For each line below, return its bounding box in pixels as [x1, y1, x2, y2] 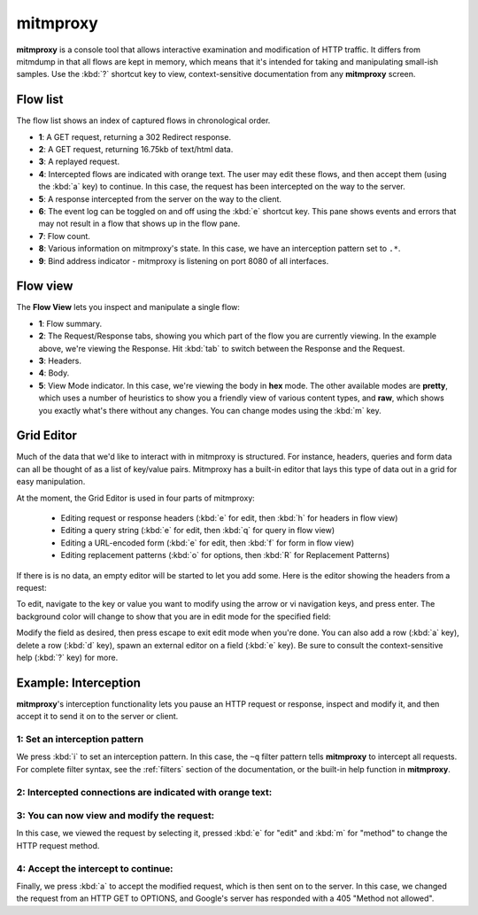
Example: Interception [16, 675, 142, 690]
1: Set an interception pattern [16, 733, 144, 745]
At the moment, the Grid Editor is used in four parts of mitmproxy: [16, 492, 256, 503]
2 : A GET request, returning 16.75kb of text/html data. [38, 144, 234, 155]
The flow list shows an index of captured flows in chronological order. [16, 115, 271, 126]
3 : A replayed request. [38, 156, 119, 167]
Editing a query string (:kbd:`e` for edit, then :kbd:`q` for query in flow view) [60, 525, 335, 536]
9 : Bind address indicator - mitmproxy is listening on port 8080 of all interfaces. [38, 255, 329, 266]
